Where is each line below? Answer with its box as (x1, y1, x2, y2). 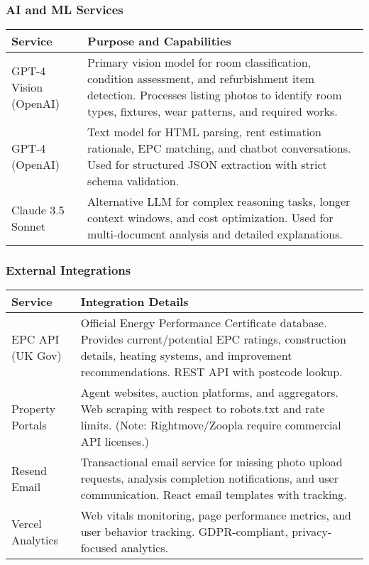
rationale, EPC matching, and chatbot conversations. (87, 140, 351, 157)
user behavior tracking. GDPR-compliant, (80, 523, 288, 540)
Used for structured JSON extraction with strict (87, 156, 327, 173)
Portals (11, 417, 47, 434)
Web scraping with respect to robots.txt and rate (80, 400, 325, 417)
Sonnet (11, 217, 46, 234)
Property (11, 400, 56, 417)
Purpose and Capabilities (87, 33, 231, 50)
